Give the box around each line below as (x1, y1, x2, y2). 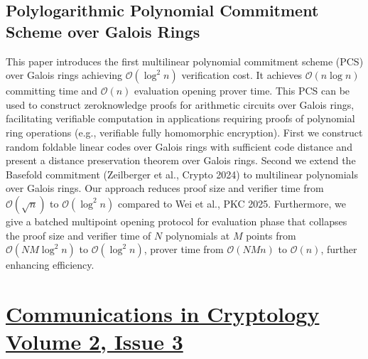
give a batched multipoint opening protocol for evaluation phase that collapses (6, 213, 347, 228)
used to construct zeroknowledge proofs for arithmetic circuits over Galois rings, (6, 97, 355, 112)
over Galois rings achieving (6, 68, 123, 82)
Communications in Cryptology (6, 299, 320, 328)
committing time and (6, 83, 98, 98)
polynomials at (165, 227, 230, 242)
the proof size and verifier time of (6, 227, 151, 242)
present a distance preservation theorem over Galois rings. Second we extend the (6, 153, 356, 168)
